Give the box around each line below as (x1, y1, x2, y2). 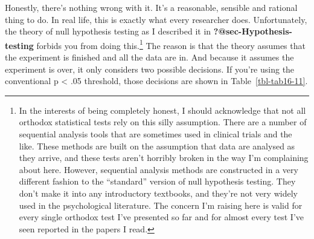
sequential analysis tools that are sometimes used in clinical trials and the (19, 128, 292, 140)
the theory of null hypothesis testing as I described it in (5, 25, 211, 38)
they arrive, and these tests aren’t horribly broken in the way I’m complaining (19, 151, 309, 164)
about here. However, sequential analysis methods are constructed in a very (19, 163, 298, 175)
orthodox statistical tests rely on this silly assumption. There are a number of (19, 116, 307, 128)
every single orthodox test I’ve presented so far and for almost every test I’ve (19, 211, 304, 223)
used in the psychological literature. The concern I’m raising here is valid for (19, 198, 303, 211)
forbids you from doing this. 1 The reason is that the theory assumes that (36, 37, 306, 51)
